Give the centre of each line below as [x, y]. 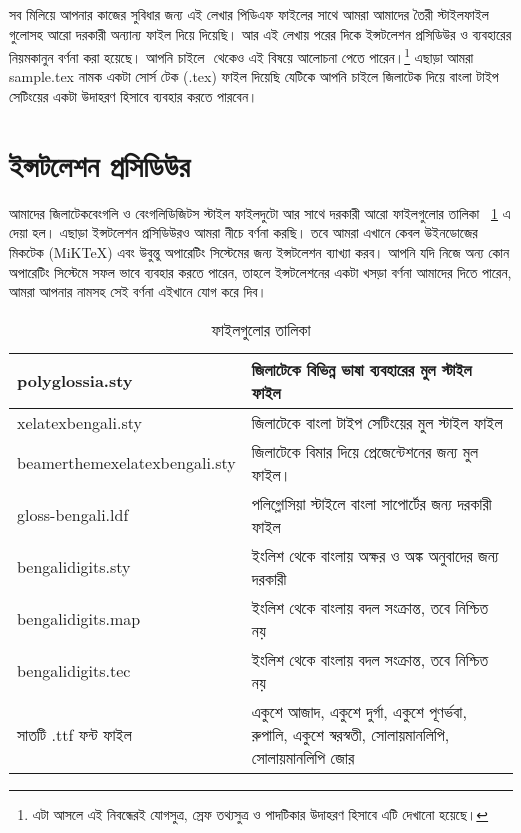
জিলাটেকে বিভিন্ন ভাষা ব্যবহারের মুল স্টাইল [361, 369]
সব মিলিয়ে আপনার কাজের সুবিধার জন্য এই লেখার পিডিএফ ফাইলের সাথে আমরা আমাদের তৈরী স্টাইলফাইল [249, 14]
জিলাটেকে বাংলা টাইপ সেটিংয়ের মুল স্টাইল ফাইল [377, 422]
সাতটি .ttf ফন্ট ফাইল [74, 734]
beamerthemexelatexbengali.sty [126, 463]
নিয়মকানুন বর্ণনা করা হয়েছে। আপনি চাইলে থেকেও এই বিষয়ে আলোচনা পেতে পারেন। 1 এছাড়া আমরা [241, 55]
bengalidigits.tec [74, 671]
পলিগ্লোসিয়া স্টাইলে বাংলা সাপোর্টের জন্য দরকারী [371, 503]
